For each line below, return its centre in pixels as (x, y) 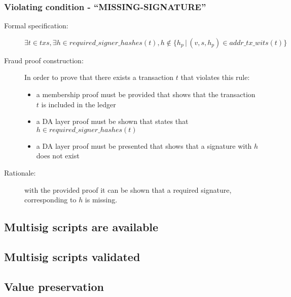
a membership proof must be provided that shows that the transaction (146, 94)
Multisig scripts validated (72, 256)
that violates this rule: (215, 77)
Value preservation (54, 286)
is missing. (101, 200)
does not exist (58, 156)
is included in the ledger (79, 104)
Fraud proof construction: (44, 60)
